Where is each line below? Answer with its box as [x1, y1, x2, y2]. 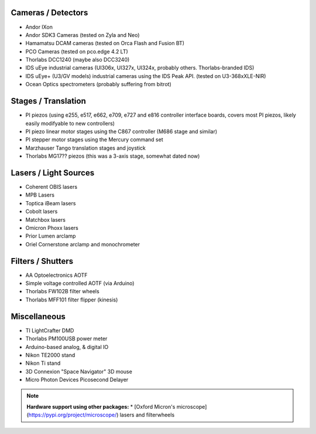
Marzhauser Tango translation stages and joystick [25, 144, 146, 151]
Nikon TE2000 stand [25, 351, 75, 358]
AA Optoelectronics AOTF [25, 272, 88, 279]
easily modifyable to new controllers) [25, 120, 115, 127]
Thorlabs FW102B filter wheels [25, 288, 99, 295]
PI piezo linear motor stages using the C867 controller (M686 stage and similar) [25, 128, 218, 135]
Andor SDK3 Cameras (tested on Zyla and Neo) [25, 31, 140, 38]
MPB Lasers [25, 191, 55, 199]
